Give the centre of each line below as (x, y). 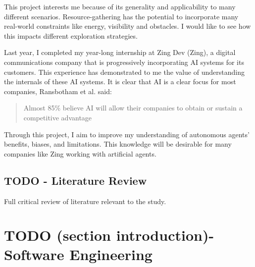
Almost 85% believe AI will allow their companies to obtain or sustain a (133, 108)
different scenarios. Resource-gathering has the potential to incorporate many (121, 16)
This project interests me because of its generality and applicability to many (120, 6)
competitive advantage (58, 117)
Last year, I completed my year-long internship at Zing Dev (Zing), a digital (120, 52)
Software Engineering (78, 254)
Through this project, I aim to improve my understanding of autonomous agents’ (127, 134)
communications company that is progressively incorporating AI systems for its (124, 62)
